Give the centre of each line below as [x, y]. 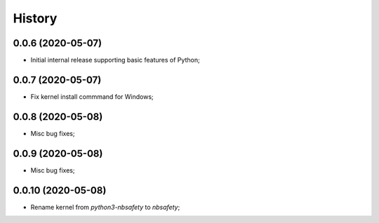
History [35, 18]
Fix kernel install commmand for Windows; [92, 96]
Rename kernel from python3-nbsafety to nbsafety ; [105, 207]
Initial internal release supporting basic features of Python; [115, 60]
